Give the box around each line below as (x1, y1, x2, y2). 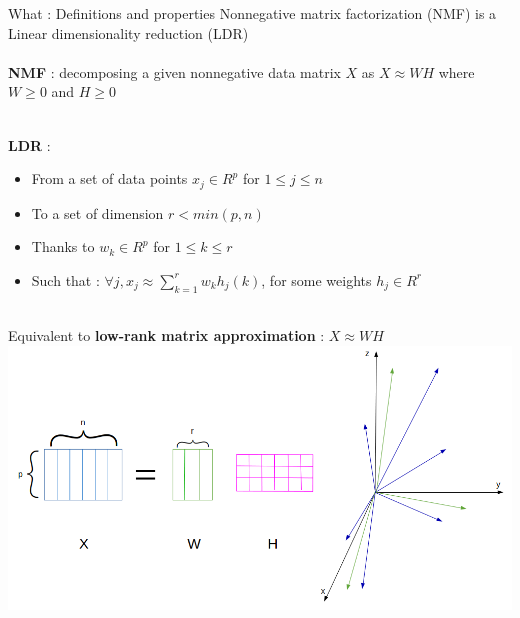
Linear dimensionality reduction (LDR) (8, 22, 249, 43)
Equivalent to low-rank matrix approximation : (8, 325, 325, 346)
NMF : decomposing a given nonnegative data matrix (8, 61, 341, 82)
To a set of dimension (31, 202, 164, 223)
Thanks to (31, 236, 95, 257)
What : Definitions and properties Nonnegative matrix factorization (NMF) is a (8, 3, 497, 23)
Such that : (31, 269, 100, 290)
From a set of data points (31, 168, 188, 189)
